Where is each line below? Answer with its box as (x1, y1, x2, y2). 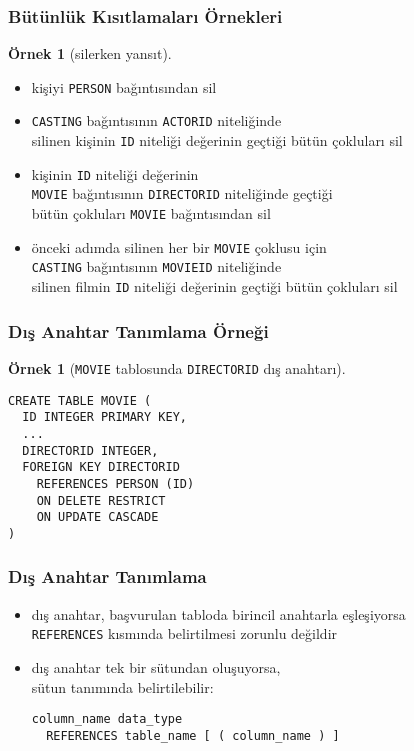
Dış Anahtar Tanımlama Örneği (8, 318, 269, 343)
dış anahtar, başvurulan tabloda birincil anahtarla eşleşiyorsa (31, 603, 406, 624)
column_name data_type (31, 712, 183, 727)
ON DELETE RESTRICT (36, 493, 166, 508)
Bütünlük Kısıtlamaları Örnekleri (8, 3, 283, 28)
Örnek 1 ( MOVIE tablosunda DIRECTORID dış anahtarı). (8, 357, 346, 378)
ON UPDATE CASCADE (36, 510, 159, 525)
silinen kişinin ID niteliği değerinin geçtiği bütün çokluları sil (31, 130, 403, 151)
